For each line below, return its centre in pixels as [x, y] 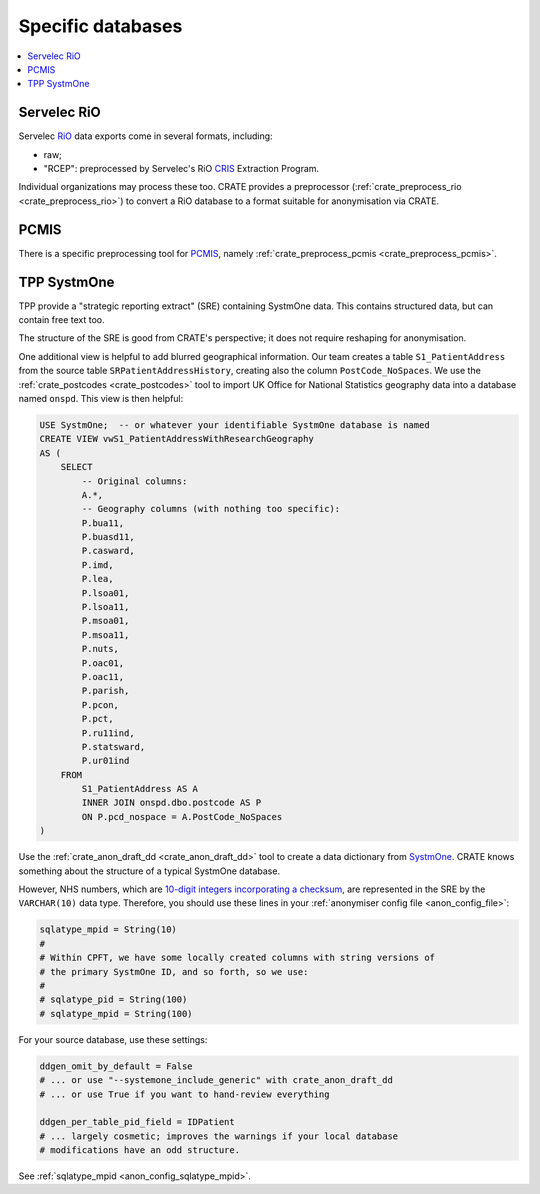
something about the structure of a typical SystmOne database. [149, 871]
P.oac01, [103, 663]
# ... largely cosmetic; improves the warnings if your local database [219, 1136]
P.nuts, [100, 649]
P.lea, [97, 579]
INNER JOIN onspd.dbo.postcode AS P [171, 803]
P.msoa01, [105, 621]
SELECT [76, 467]
